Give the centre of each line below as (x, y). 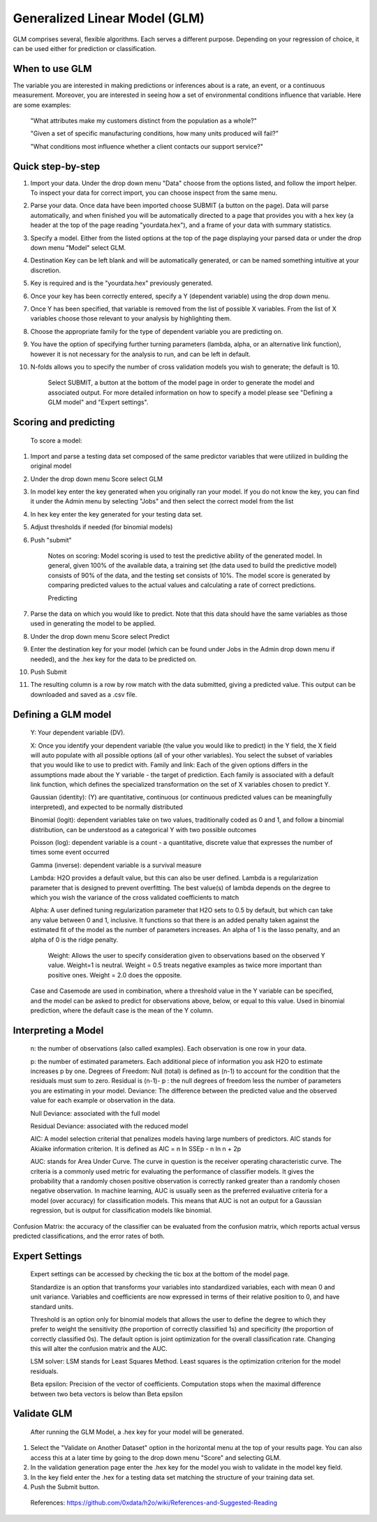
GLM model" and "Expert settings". (98, 402)
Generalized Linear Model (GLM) (109, 18)
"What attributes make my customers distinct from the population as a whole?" (144, 121)
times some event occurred (70, 852)
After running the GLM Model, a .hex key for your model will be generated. (137, 1432)
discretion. (46, 270)
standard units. (52, 1306)
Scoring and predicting (64, 422)
